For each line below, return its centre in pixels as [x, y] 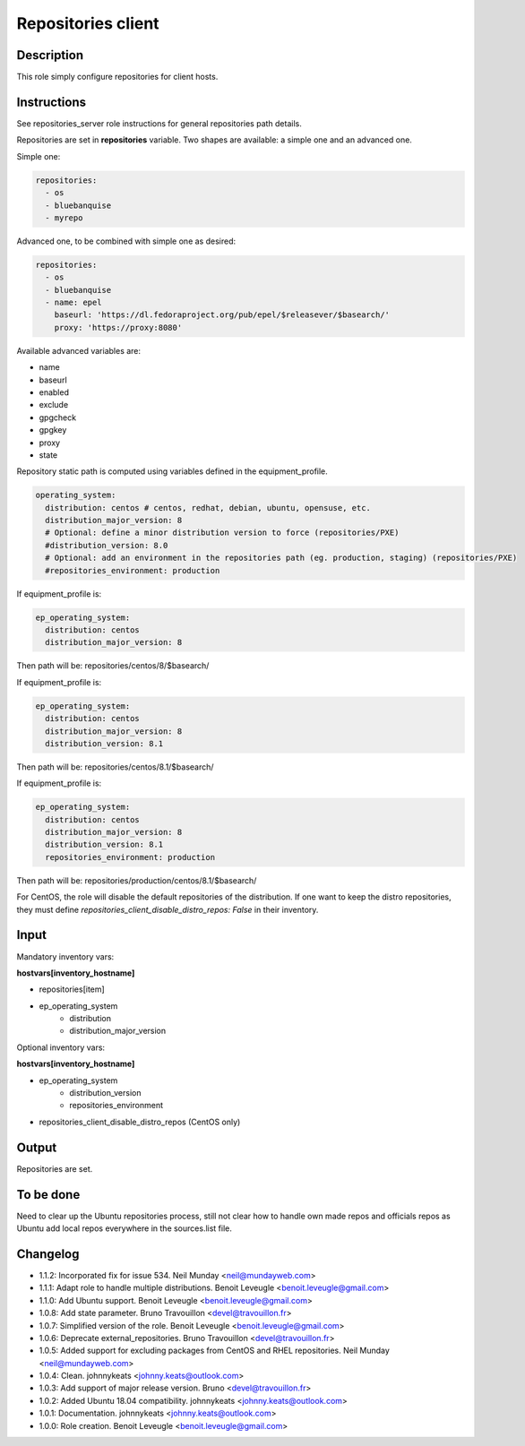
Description [50, 55]
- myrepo [64, 218]
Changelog [48, 1254]
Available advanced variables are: [79, 350]
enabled [54, 392]
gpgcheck [57, 417]
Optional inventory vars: [61, 1047]
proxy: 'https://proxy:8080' [118, 327]
